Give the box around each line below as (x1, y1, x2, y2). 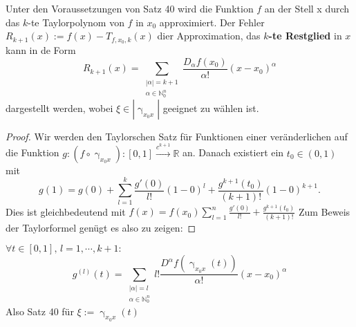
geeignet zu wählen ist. (162, 100, 259, 115)
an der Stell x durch (264, 1, 350, 15)
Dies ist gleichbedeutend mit (6, 204, 126, 218)
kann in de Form (6, 43, 76, 57)
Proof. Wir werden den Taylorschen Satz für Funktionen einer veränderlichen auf (6, 129, 348, 143)
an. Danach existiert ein (182, 145, 284, 160)
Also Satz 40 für (6, 303, 74, 318)
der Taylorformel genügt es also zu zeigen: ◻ (6, 220, 196, 234)
